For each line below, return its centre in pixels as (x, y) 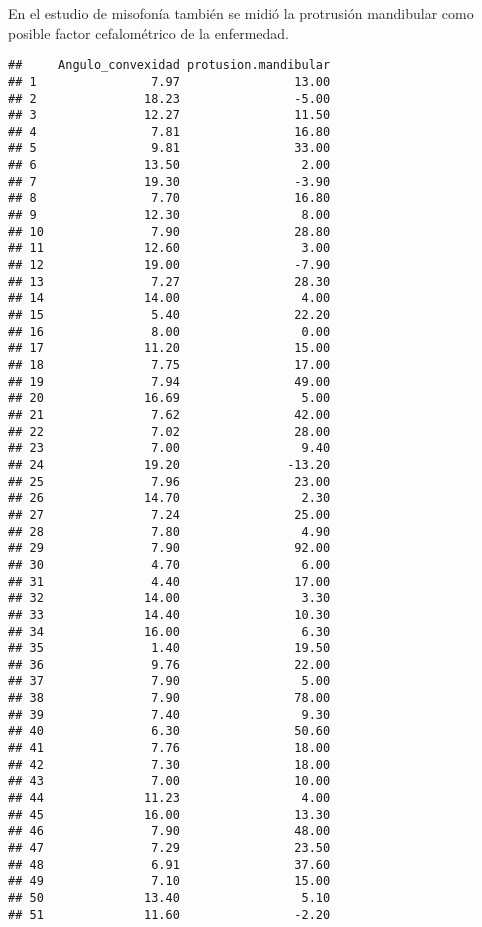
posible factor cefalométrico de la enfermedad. (148, 32)
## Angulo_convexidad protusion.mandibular (169, 65)
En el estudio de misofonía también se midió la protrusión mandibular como (241, 13)
